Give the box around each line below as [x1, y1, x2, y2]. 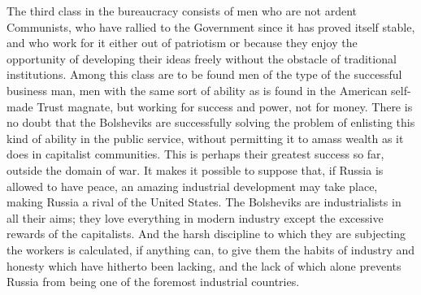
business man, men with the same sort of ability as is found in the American [7, 81, 388, 98]
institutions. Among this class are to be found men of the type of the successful [7, 66, 402, 83]
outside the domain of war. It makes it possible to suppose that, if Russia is [7, 161, 384, 178]
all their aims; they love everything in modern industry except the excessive [7, 209, 384, 226]
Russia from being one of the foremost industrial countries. [7, 273, 300, 290]
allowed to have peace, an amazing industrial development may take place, [7, 177, 378, 194]
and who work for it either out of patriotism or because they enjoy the [7, 34, 358, 51]
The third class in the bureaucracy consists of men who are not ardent [7, 2, 358, 19]
